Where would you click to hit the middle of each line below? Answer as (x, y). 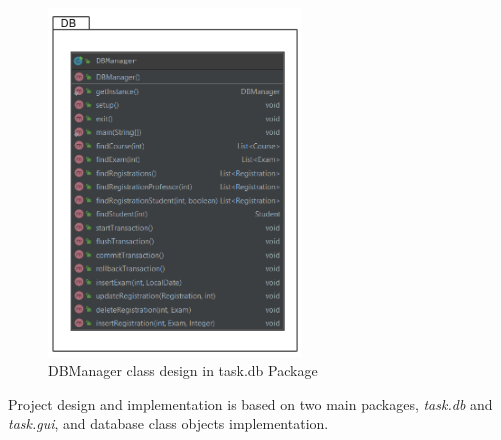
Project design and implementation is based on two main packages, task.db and (250, 403)
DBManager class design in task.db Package (183, 370)
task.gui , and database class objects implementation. (168, 423)
